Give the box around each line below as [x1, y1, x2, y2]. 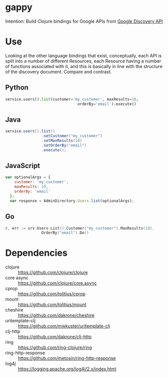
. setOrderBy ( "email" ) [41, 143, 87, 148]
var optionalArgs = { [5, 175, 51, 180]
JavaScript [5, 161, 40, 170]
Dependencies [5, 247, 68, 259]
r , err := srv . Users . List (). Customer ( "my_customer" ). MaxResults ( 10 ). [5, 226, 155, 231]
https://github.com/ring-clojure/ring [18, 345, 92, 351]
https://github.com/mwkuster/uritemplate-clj [18, 323, 110, 329]
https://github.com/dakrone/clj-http [18, 334, 92, 340]
